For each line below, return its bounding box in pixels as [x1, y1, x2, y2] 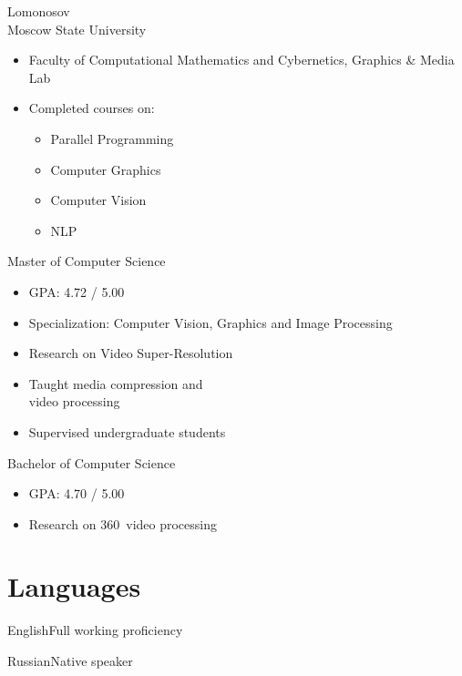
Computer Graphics [50, 159, 161, 179]
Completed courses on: [28, 98, 155, 118]
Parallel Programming [50, 128, 174, 148]
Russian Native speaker [7, 651, 133, 670]
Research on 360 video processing [28, 514, 218, 533]
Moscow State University [7, 19, 147, 38]
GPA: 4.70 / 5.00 [28, 484, 125, 503]
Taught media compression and [28, 374, 203, 393]
